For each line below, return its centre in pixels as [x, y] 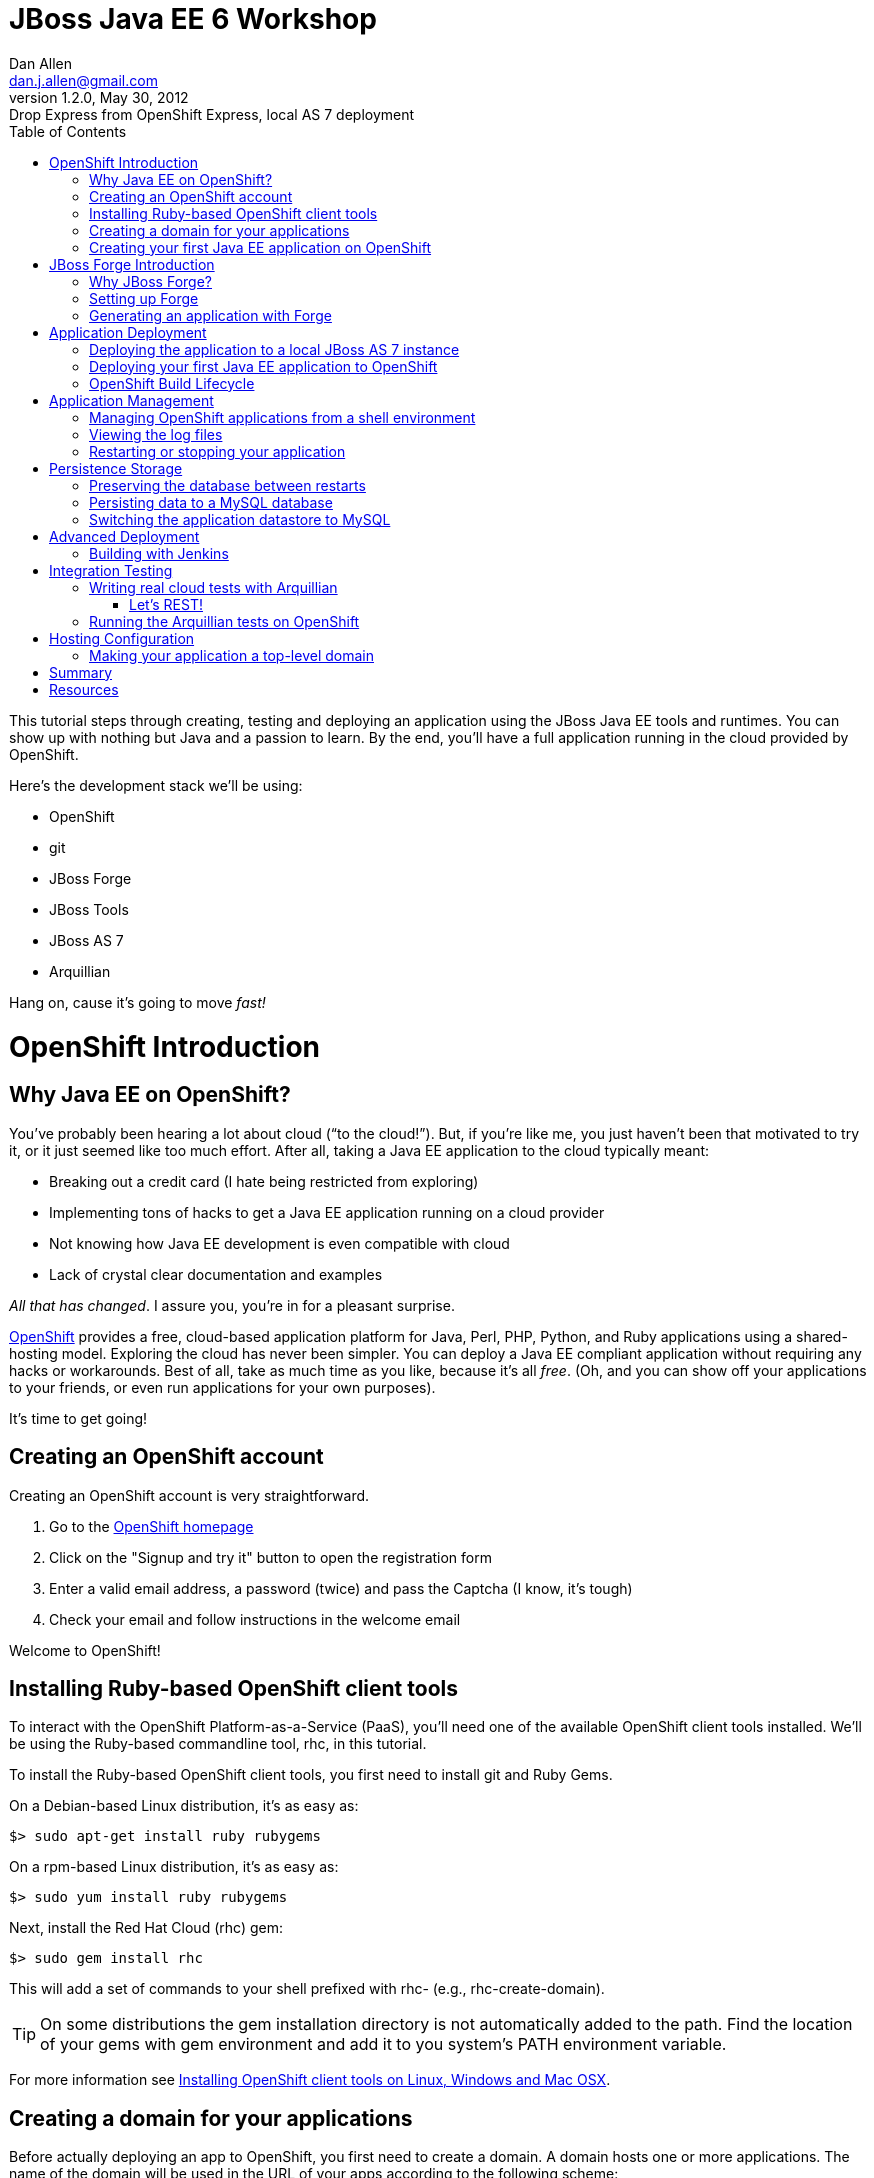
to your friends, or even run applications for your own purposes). [222, 1387]
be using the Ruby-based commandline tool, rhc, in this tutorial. [218, 1744]
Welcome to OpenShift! [85, 1650]
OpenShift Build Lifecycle [172, 383]
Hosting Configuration [122, 638]
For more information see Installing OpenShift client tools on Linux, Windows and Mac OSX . [310, 2080]
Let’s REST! [166, 604]
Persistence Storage [116, 468]
